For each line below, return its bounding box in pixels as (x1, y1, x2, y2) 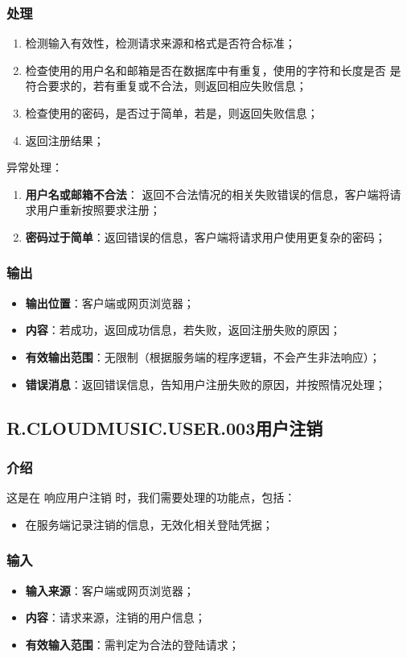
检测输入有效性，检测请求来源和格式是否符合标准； (25, 35, 296, 52)
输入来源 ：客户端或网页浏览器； (25, 581, 195, 598)
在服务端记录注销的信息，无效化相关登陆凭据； (25, 515, 273, 532)
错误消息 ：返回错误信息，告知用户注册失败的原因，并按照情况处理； (25, 375, 386, 392)
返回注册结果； (25, 131, 105, 148)
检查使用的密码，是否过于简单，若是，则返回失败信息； (25, 105, 319, 121)
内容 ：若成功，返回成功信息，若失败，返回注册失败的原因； (25, 321, 341, 338)
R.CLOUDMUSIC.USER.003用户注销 (6, 415, 323, 440)
